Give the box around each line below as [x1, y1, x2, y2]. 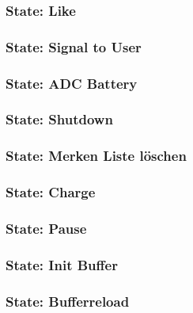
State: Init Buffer [6, 254, 118, 274]
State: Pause [6, 218, 87, 238]
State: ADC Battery [6, 73, 138, 93]
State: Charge [6, 182, 96, 202]
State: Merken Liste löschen [6, 146, 187, 166]
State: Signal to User [6, 36, 142, 56]
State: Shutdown [6, 109, 113, 129]
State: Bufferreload [6, 291, 130, 311]
